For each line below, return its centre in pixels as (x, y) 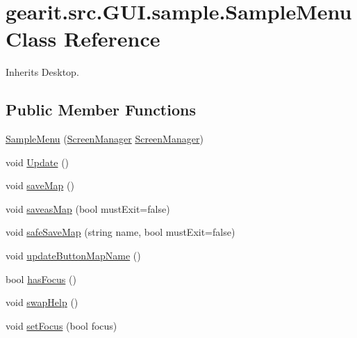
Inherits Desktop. (42, 72)
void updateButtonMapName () (73, 256)
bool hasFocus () (41, 279)
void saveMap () (40, 185)
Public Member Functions (101, 110)
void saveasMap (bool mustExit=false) (88, 208)
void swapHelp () (42, 302)
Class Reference (83, 39)
